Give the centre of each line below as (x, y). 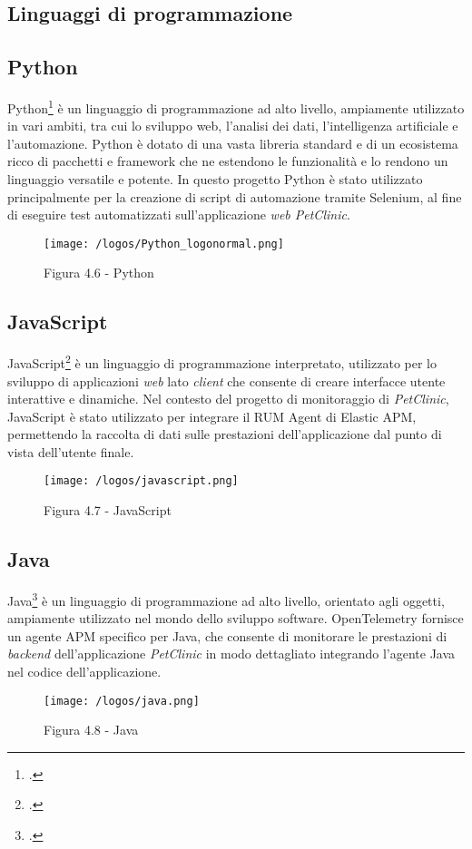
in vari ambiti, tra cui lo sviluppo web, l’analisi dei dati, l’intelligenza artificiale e (233, 126)
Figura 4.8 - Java (91, 730)
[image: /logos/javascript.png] (141, 481)
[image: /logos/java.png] (122, 701)
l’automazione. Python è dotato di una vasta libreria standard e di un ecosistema (233, 143)
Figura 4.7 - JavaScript (108, 510)
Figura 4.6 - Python (99, 273)
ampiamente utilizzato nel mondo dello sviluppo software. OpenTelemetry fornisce (236, 618)
